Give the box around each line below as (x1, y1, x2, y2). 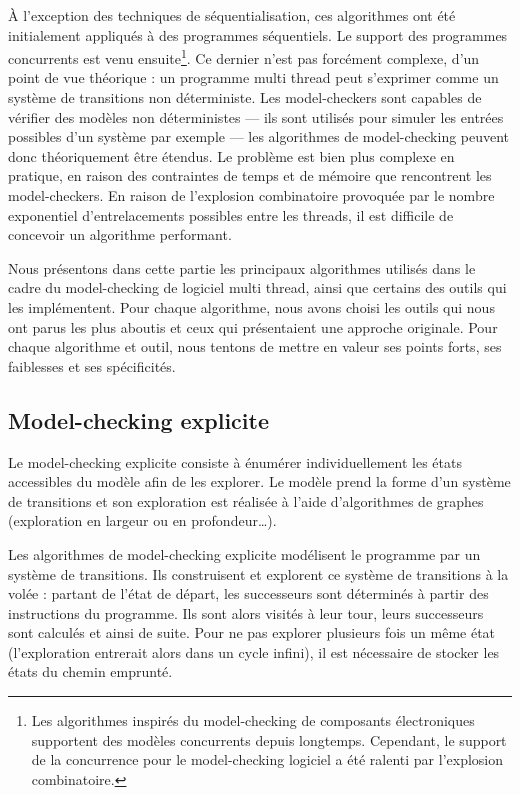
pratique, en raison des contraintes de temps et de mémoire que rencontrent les (8, 165, 492, 186)
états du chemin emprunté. (8, 661, 173, 682)
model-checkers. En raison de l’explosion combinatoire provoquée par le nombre (8, 185, 495, 205)
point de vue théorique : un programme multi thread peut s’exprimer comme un (8, 67, 499, 88)
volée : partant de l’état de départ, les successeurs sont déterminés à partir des (8, 583, 489, 604)
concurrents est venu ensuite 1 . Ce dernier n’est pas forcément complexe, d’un (8, 45, 480, 68)
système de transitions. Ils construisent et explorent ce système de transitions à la (8, 563, 509, 584)
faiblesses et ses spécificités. (8, 355, 176, 376)
